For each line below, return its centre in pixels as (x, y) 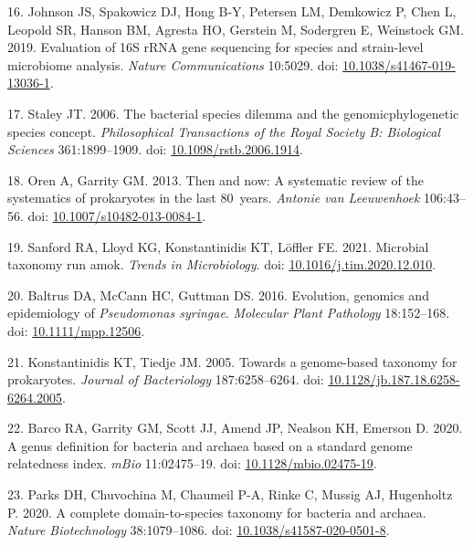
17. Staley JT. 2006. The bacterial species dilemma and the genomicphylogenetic (233, 113)
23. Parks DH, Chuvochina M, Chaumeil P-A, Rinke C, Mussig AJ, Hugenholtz (230, 494)
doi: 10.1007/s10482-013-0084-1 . (117, 215)
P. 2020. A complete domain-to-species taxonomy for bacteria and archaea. (217, 512)
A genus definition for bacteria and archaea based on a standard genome (210, 445)
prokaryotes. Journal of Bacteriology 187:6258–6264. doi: (166, 379)
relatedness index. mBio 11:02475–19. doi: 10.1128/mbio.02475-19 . (192, 463)
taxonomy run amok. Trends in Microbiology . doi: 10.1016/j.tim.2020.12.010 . (222, 264)
